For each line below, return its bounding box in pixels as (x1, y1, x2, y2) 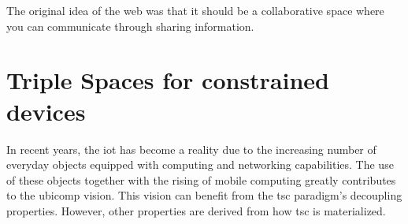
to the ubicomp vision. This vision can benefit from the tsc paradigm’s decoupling (6, 187, 402, 203)
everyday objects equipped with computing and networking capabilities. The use (6, 156, 394, 173)
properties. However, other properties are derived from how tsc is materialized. (6, 202, 386, 218)
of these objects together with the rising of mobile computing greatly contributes (6, 171, 396, 188)
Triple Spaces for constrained (6, 64, 330, 96)
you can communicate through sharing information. (6, 17, 254, 34)
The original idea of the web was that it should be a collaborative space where (6, 2, 384, 18)
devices (6, 95, 86, 127)
